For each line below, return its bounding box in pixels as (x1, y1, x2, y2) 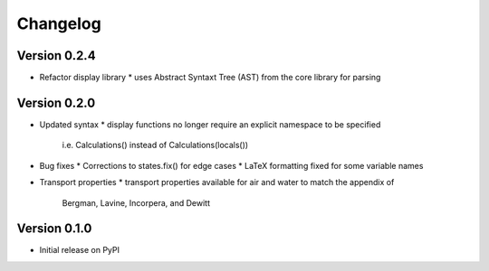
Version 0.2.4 (16, 48, 96, 63)
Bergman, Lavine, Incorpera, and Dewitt (62, 197, 210, 208)
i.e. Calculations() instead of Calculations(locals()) (62, 140, 249, 151)
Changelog (16, 14, 101, 33)
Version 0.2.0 (16, 95, 96, 110)
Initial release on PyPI (39, 245, 120, 256)
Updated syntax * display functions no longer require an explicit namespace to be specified (39, 118, 381, 130)
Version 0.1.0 (16, 221, 92, 237)
